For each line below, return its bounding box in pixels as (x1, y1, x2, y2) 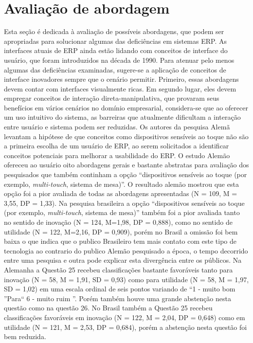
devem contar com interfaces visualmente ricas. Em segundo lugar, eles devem (4, 83, 236, 93)
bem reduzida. (4, 331, 46, 342)
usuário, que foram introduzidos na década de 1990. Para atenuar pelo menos (4, 54, 235, 65)
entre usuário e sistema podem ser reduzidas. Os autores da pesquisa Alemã (4, 122, 230, 132)
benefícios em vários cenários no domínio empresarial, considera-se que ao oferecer (4, 102, 248, 112)
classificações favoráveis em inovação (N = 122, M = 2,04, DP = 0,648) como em (4, 312, 245, 322)
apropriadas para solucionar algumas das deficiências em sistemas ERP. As (4, 36, 227, 46)
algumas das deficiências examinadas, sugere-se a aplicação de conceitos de (4, 64, 226, 74)
